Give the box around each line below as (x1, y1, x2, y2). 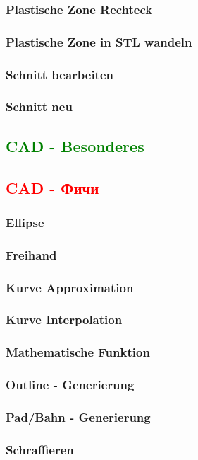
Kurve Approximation (6, 278, 134, 296)
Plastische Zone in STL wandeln (6, 33, 192, 50)
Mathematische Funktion (6, 343, 150, 361)
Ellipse (6, 213, 44, 231)
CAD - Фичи (6, 176, 99, 198)
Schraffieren (6, 440, 74, 458)
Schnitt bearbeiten (6, 65, 114, 83)
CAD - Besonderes (6, 134, 144, 156)
